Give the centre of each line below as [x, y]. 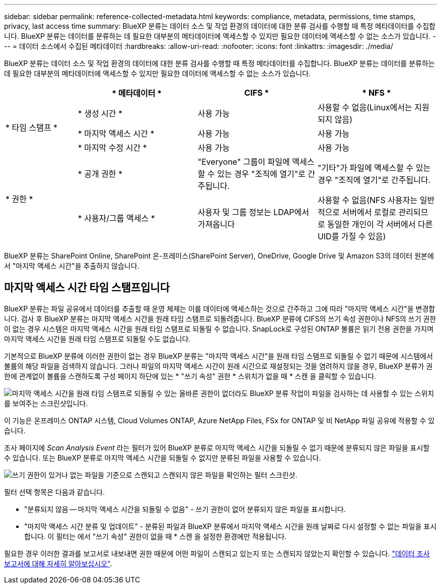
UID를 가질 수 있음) [352, 236]
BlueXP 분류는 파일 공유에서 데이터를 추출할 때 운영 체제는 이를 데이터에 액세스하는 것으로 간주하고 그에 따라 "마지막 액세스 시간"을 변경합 [220, 308]
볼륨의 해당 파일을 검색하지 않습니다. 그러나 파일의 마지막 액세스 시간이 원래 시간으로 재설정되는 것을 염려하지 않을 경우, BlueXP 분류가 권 [218, 366]
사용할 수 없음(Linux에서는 [365, 107]
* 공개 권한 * [100, 174]
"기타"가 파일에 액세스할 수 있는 [374, 168]
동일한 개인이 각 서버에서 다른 [380, 224]
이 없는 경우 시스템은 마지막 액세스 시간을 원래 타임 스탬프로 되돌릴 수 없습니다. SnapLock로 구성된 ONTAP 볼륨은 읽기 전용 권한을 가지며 [219, 329]
